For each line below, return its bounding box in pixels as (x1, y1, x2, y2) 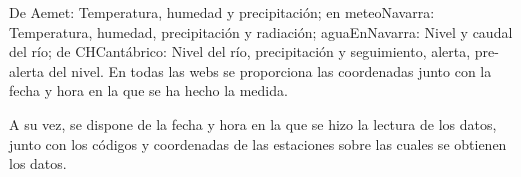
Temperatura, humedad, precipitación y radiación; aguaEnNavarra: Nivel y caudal (9, 21, 513, 42)
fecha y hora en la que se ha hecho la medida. (9, 80, 288, 101)
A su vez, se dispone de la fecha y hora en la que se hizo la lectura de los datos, (9, 113, 497, 134)
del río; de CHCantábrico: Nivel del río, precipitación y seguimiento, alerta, (9, 41, 471, 62)
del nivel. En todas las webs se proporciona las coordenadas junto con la (48, 60, 492, 81)
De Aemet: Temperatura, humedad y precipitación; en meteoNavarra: (9, 2, 435, 22)
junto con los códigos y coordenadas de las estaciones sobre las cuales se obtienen (9, 133, 507, 154)
